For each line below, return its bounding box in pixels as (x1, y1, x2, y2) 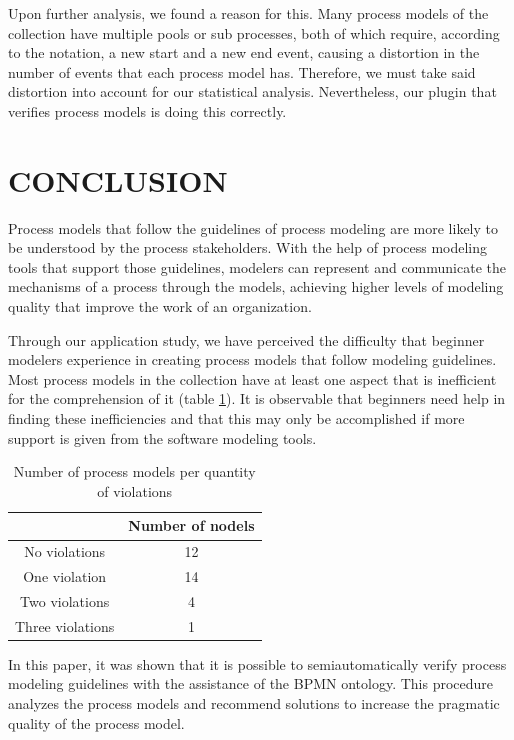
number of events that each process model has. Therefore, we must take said (8, 61, 476, 82)
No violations (24, 541, 106, 562)
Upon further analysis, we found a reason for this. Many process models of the (8, 3, 489, 23)
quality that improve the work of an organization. (8, 296, 312, 317)
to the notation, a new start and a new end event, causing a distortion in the (8, 42, 480, 63)
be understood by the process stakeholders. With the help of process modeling (8, 237, 488, 258)
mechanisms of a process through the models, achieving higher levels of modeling (8, 276, 504, 297)
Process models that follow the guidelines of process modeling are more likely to (8, 217, 498, 238)
